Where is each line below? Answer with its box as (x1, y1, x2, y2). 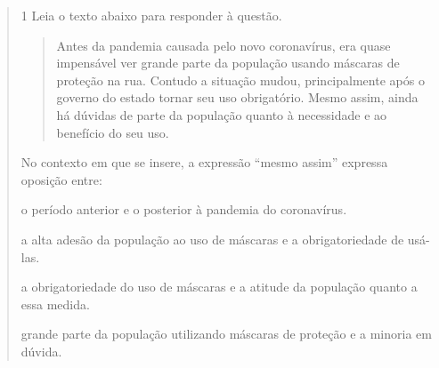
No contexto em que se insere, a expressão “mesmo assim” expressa (20, 153, 388, 172)
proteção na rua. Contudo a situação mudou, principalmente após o (56, 70, 425, 89)
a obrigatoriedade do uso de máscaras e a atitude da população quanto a (20, 277, 418, 296)
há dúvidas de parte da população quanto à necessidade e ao (56, 105, 387, 124)
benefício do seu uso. (56, 123, 169, 141)
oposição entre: (20, 170, 102, 188)
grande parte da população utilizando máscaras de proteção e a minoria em (20, 324, 432, 343)
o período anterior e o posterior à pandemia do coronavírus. (20, 200, 347, 219)
